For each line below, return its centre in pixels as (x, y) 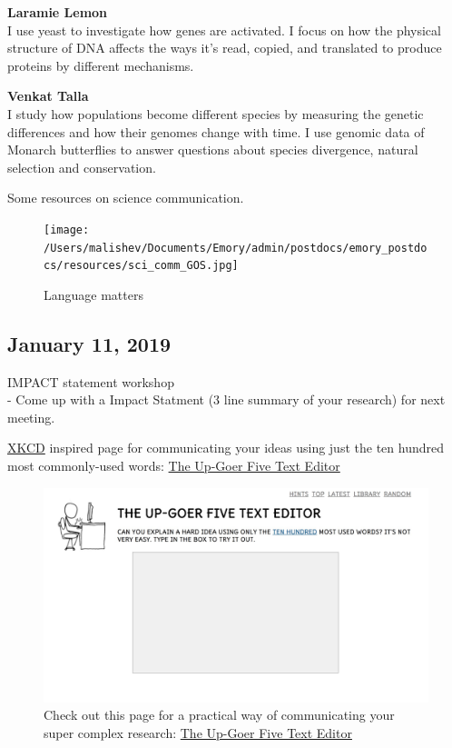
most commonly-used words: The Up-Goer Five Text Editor (174, 466)
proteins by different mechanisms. (101, 65)
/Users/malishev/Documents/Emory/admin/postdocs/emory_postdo (236, 248)
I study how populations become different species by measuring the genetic (216, 113)
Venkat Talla (48, 96)
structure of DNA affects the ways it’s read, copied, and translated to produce (225, 48)
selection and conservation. (82, 167)
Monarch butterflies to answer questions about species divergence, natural (213, 150)
